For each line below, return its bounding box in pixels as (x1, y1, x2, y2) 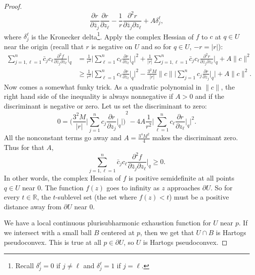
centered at (101, 227, 135, 238)
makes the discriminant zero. (152, 132, 238, 143)
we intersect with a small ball (4, 227, 92, 238)
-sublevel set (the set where (55, 192, 137, 202)
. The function (40, 182, 84, 192)
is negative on (91, 41, 133, 51)
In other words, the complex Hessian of (4, 173, 121, 183)
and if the (195, 91, 224, 101)
